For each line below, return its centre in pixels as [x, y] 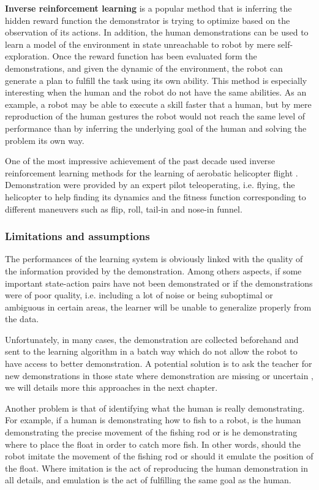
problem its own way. [45, 140]
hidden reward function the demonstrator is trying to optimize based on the [148, 20]
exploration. [27, 56]
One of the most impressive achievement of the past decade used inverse [140, 161]
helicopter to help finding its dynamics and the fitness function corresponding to [156, 196]
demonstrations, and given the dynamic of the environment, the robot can [144, 68]
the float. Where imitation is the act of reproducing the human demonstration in [157, 468]
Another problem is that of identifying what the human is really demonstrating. [155, 408]
